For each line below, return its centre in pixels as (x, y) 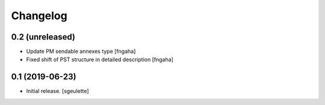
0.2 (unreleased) (43, 37)
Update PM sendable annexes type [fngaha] (81, 52)
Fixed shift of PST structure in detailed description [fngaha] (100, 59)
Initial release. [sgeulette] (58, 91)
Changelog (39, 16)
